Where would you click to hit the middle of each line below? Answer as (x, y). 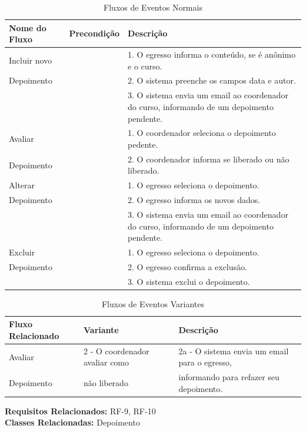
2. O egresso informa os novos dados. (194, 200)
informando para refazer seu (229, 377)
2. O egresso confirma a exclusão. (187, 266)
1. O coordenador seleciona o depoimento (202, 133)
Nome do (28, 27)
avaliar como (107, 362)
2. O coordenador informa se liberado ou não (209, 159)
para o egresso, (205, 362)
